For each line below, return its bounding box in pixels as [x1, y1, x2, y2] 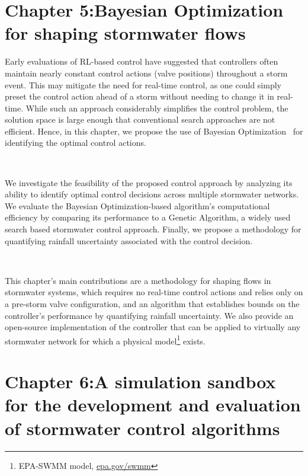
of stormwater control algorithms [5, 416, 280, 440]
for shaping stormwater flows [5, 21, 246, 45]
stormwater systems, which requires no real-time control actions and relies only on [5, 286, 303, 298]
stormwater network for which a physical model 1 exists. [5, 333, 206, 347]
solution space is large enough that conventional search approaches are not [5, 113, 275, 126]
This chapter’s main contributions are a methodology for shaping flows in [5, 274, 271, 286]
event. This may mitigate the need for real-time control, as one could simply [5, 78, 281, 91]
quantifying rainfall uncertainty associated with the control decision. [5, 234, 253, 247]
